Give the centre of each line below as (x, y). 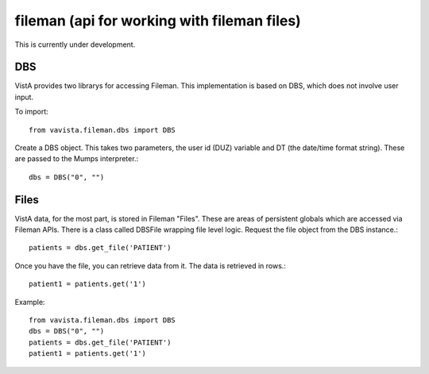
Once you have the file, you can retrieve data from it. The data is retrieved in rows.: (150, 265)
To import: (31, 112)
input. (24, 97)
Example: (30, 302)
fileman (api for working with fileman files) (158, 21)
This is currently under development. (75, 44)
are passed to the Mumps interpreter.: (77, 159)
